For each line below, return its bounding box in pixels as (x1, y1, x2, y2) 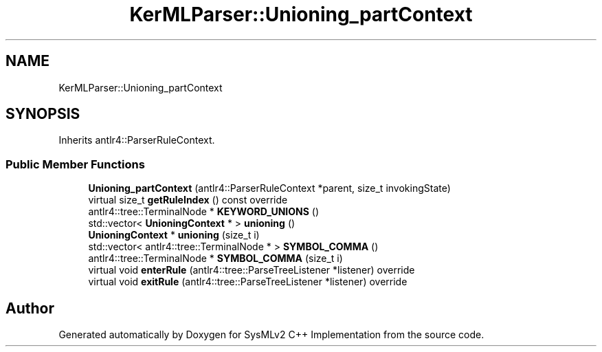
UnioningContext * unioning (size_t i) (88, 229, 260, 241)
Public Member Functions (5, 157, 145, 171)
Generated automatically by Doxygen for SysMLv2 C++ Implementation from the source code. (58, 329, 484, 341)
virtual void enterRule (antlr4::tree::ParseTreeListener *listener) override (88, 264, 415, 276)
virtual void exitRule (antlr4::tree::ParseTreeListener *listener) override (88, 276, 408, 288)
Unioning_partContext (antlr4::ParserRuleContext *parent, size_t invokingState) (88, 182, 451, 195)
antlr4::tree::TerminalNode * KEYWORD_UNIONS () (88, 206, 320, 218)
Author (5, 299, 54, 317)
